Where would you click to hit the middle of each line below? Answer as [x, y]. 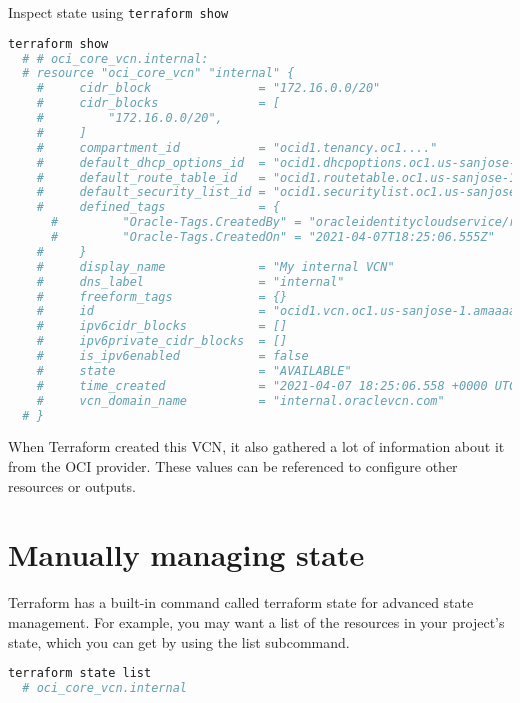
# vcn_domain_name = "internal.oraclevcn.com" [240, 400]
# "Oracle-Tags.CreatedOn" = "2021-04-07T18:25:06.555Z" [272, 237]
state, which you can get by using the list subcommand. [179, 641]
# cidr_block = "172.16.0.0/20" [208, 88]
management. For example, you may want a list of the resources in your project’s [256, 621]
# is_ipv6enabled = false [172, 356]
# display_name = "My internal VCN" [215, 266]
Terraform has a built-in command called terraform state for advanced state [241, 602]
